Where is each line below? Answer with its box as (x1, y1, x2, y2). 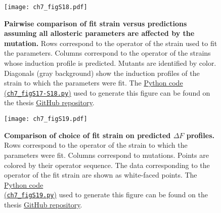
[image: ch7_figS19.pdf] (4, 115, 87, 123)
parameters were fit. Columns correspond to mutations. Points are (4, 149, 209, 160)
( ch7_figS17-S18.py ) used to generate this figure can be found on (4, 87, 210, 98)
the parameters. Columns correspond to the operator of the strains (4, 48, 211, 58)
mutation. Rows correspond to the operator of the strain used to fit (4, 37, 217, 48)
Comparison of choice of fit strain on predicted (4, 130, 171, 140)
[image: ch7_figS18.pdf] (4, 4, 87, 11)
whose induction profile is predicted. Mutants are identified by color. (4, 58, 216, 68)
